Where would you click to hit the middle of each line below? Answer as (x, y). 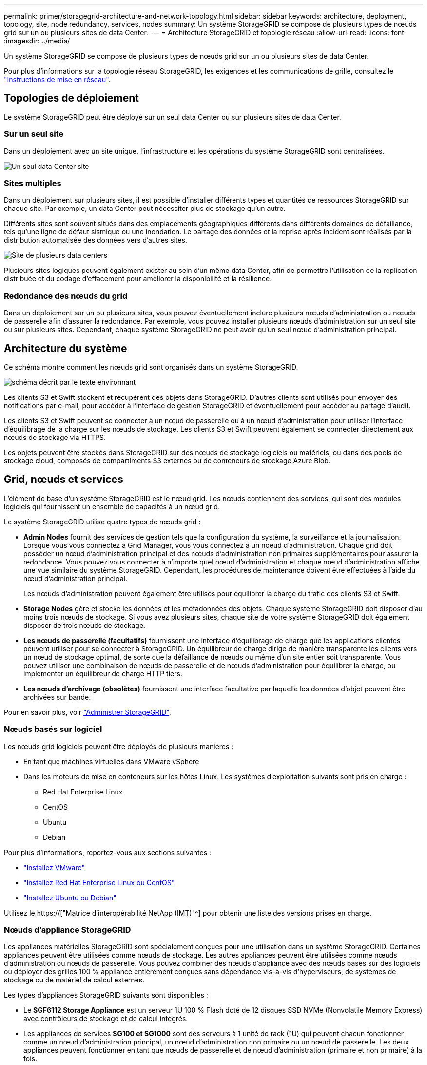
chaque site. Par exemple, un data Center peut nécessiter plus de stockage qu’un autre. (145, 209)
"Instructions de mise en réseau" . (57, 79)
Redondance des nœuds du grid (66, 296)
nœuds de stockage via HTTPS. (55, 437)
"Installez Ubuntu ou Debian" (70, 898)
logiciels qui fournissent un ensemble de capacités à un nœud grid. (112, 506)
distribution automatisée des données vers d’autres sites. (96, 240)
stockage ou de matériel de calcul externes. (74, 980)
